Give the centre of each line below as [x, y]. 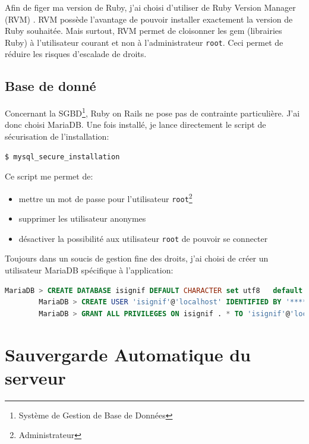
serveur [35, 377]
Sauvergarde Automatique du [128, 354]
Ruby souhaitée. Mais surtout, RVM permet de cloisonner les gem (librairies [144, 31]
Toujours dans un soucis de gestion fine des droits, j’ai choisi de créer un [137, 258]
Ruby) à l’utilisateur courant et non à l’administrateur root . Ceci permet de [144, 42]
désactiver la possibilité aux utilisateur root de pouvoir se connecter [143, 238]
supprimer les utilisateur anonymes [82, 218]
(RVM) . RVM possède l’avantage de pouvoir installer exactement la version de [149, 19]
